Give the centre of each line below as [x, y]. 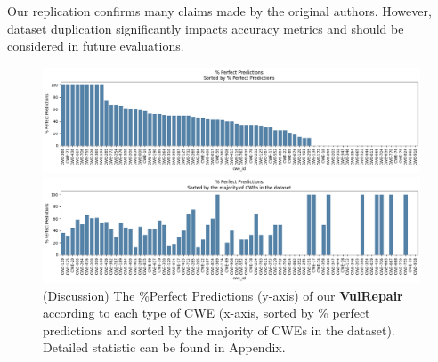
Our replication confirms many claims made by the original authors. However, [219, 11]
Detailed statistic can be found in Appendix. [164, 347]
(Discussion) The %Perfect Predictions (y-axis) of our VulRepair [223, 295]
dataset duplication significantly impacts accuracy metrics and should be [206, 28]
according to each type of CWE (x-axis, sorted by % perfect [207, 313]
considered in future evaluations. [96, 46]
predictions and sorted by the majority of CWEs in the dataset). [219, 330]
